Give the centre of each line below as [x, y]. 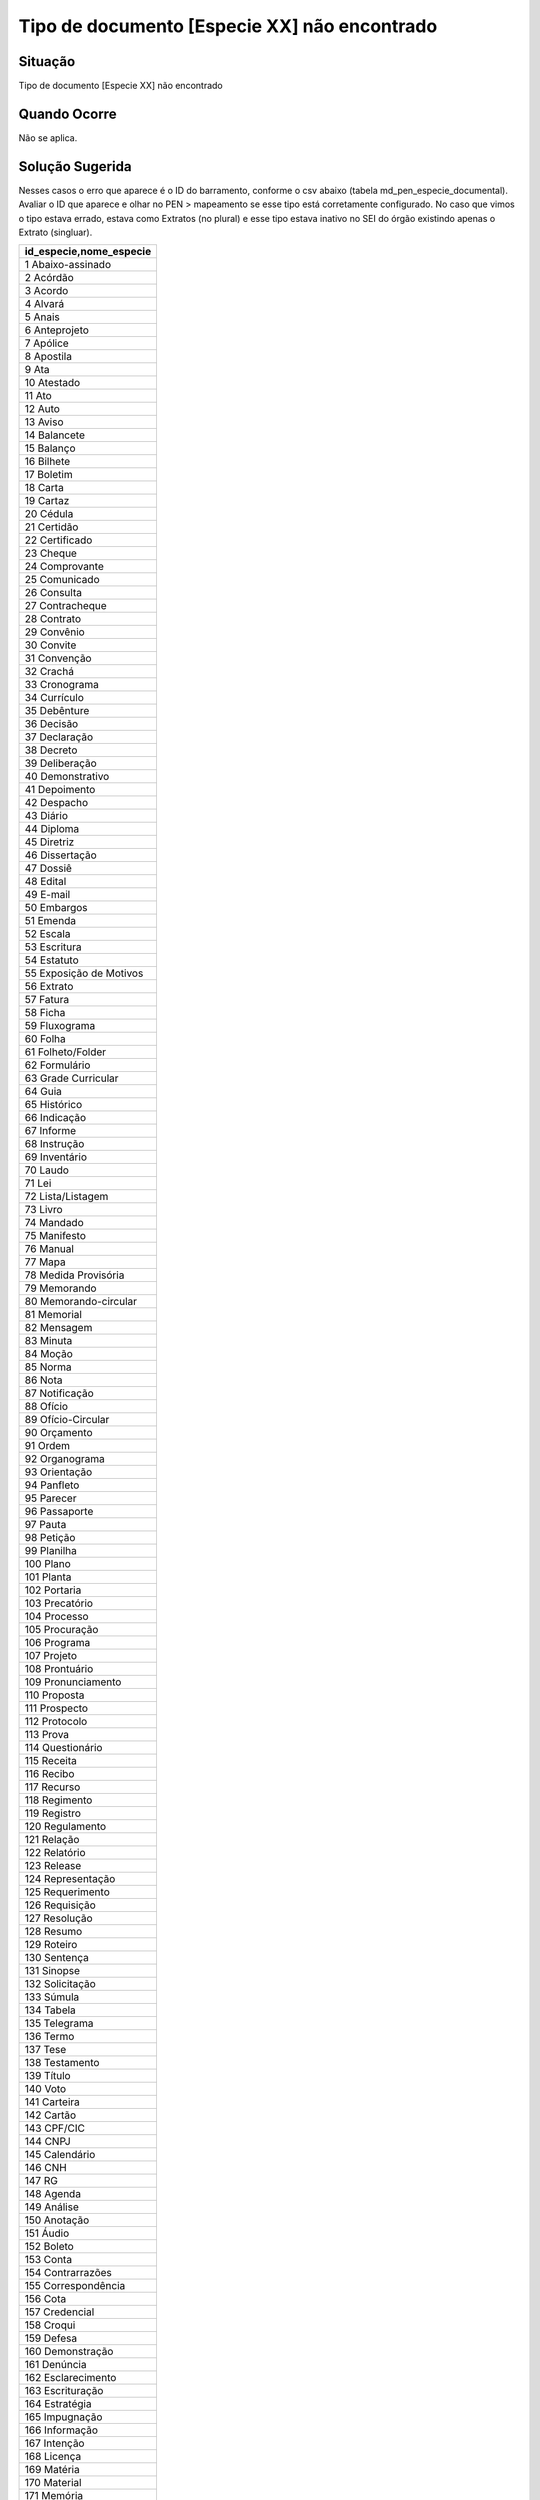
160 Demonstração [69, 2352]
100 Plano [48, 1564]
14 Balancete [54, 435]
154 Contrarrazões [68, 2273]
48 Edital [45, 882]
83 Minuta [48, 1341]
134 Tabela [50, 2010]
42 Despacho [56, 803]
